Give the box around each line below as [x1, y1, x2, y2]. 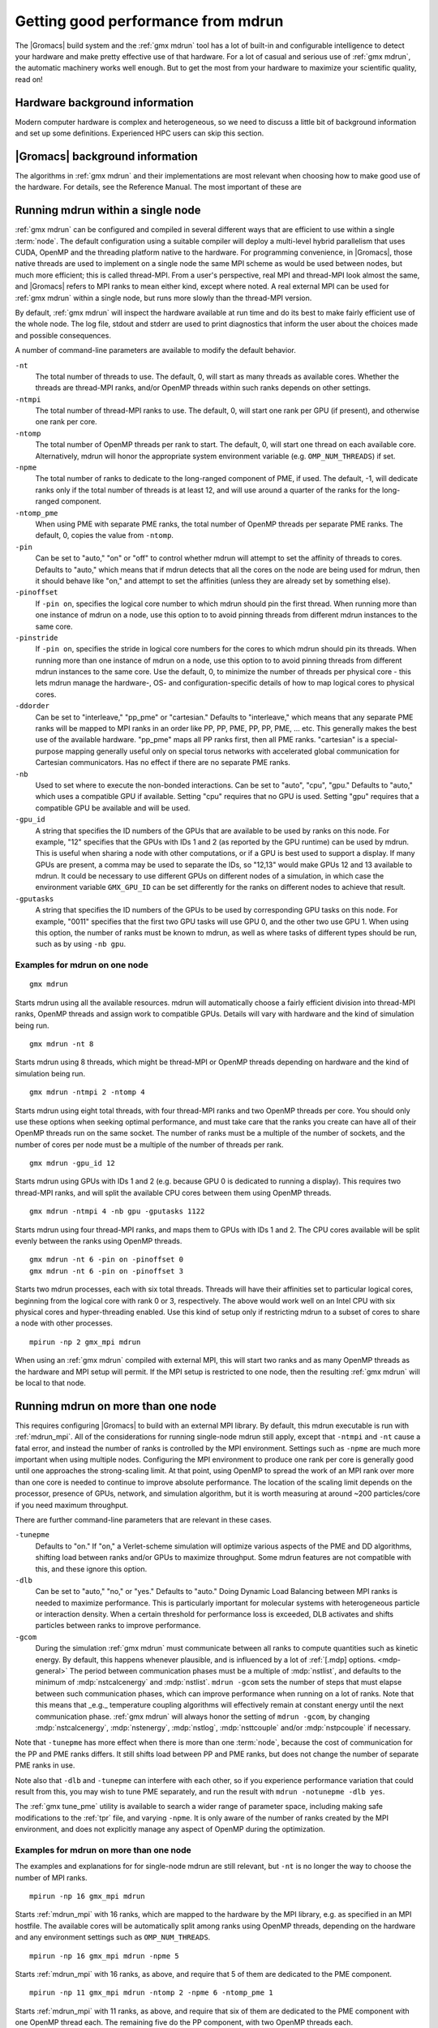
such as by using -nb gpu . [35, 939, 127, 949]
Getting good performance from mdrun [15, 12, 284, 30]
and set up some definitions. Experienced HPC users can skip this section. [15, 128, 264, 138]
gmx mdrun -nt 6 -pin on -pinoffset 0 [29, 1255, 184, 1265]
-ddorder [15, 702, 50, 711]
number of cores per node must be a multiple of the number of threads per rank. [15, 1140, 284, 1149]
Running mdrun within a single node [15, 204, 202, 217]
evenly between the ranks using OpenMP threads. [15, 1236, 182, 1246]
